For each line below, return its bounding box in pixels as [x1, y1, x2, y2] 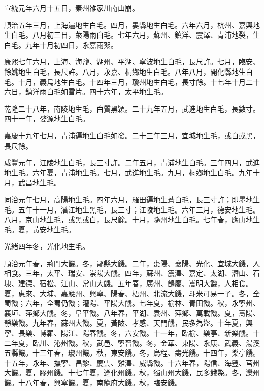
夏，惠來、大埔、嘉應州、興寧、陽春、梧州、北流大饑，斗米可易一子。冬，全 [4, 288, 260, 298]
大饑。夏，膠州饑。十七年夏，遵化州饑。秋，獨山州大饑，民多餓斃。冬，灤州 [4, 367, 260, 378]
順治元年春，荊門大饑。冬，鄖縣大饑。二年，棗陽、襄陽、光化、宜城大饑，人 [4, 258, 260, 268]
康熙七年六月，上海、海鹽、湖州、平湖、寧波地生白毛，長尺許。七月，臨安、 [4, 56, 260, 67]
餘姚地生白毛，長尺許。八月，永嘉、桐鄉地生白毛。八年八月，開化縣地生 [4, 66, 246, 77]
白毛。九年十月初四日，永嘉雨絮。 [4, 39, 118, 50]
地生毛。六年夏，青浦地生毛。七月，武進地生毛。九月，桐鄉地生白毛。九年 [4, 167, 253, 177]
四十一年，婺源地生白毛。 [4, 113, 89, 124]
